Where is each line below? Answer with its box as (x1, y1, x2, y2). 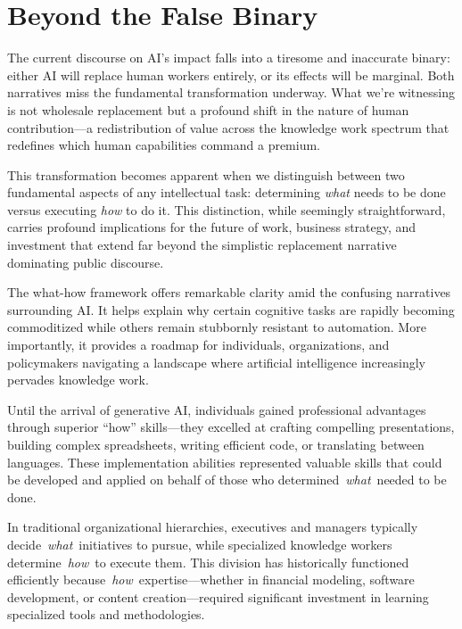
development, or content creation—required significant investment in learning (7, 587, 429, 606)
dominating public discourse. (7, 252, 164, 271)
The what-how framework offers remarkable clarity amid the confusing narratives (7, 283, 451, 302)
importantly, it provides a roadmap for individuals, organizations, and (7, 335, 390, 354)
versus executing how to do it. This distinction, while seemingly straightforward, (7, 200, 446, 219)
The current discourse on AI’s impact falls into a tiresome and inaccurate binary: (7, 48, 450, 67)
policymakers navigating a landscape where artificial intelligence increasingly (7, 352, 426, 371)
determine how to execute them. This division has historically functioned (7, 552, 409, 571)
